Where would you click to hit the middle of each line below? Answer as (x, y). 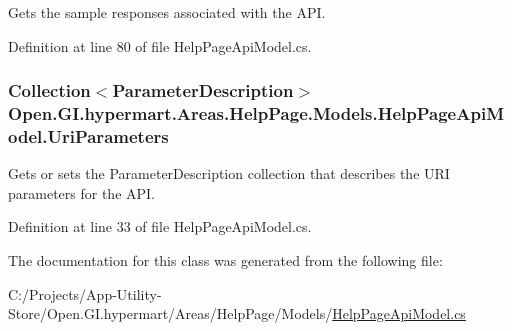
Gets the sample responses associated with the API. (167, 12)
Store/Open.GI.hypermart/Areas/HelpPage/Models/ (170, 313)
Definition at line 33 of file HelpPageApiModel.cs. (160, 226)
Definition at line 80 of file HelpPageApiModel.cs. (160, 45)
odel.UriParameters (88, 135)
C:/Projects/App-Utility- (85, 293)
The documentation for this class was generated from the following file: (225, 260)
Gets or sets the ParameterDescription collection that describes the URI (229, 173)
